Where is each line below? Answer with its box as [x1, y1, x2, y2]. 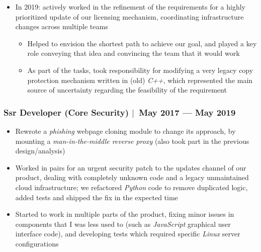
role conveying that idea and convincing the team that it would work [27, 48, 240, 58]
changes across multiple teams [15, 21, 108, 32]
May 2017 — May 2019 [139, 106, 236, 118]
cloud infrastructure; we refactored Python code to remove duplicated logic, [15, 182, 248, 193]
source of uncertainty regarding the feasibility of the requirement [27, 85, 227, 95]
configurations [15, 238, 59, 248]
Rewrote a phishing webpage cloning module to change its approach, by [15, 126, 236, 136]
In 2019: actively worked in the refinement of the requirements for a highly [15, 2, 246, 12]
